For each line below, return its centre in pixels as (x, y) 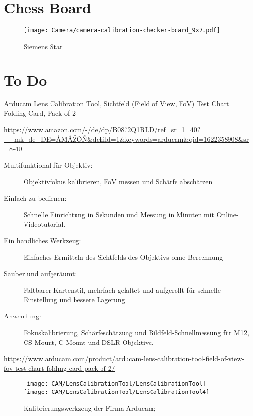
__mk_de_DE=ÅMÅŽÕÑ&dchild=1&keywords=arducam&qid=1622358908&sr (126, 139)
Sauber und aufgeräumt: (40, 273)
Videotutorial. (45, 224)
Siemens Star (43, 46)
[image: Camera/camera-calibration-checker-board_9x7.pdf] (122, 31)
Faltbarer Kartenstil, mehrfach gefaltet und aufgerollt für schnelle (122, 290)
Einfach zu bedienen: (35, 198)
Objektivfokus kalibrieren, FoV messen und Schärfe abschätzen (118, 182)
